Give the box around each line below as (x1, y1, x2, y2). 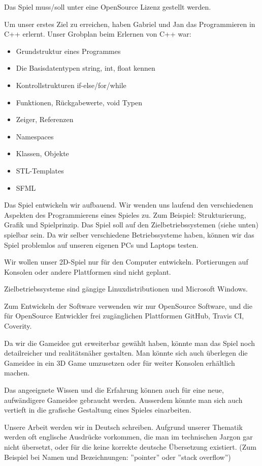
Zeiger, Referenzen (16, 114, 74, 125)
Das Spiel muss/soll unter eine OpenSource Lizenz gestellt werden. (4, 2, 211, 12)
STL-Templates (16, 165, 64, 176)
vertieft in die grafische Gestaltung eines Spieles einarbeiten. (4, 404, 191, 415)
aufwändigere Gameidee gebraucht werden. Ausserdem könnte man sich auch (4, 394, 243, 405)
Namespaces (16, 131, 54, 141)
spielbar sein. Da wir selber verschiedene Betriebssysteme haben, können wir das (4, 229, 254, 240)
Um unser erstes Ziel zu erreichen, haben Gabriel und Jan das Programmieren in (4, 18, 255, 29)
